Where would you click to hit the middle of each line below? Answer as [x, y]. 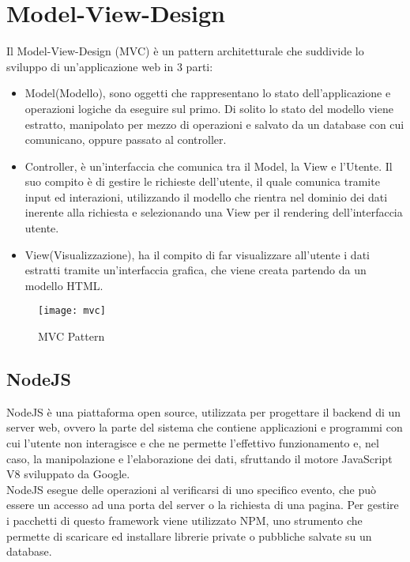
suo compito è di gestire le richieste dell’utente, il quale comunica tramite [202, 181]
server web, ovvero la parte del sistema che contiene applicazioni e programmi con [205, 427]
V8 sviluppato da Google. [68, 474]
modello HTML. [64, 285]
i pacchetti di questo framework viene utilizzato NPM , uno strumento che [184, 521]
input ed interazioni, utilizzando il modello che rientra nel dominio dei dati [206, 196]
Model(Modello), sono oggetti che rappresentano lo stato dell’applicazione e [208, 93]
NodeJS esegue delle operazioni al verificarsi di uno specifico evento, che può [191, 489]
